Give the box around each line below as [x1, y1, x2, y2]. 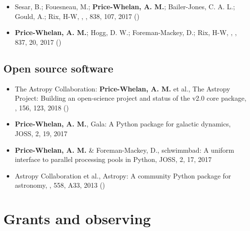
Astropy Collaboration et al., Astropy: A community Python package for [15, 170, 231, 180]
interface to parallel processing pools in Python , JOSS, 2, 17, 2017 [15, 154, 212, 164]
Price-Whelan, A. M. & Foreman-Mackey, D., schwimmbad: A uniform [15, 144, 234, 155]
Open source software [3, 60, 113, 75]
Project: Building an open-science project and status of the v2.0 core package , [15, 93, 247, 103]
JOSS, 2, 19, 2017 [15, 128, 68, 138]
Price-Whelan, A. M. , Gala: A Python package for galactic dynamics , [15, 119, 231, 129]
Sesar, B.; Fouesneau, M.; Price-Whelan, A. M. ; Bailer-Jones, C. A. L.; [15, 1, 235, 11]
